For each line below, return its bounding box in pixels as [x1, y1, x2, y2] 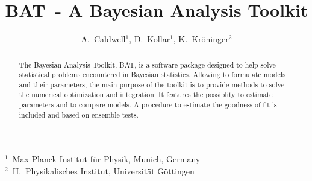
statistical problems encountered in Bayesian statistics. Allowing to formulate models [19, 69, 285, 80]
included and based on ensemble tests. [19, 109, 139, 119]
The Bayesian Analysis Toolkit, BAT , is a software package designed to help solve [19, 59, 276, 69]
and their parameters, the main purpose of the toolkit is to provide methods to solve [19, 79, 284, 89]
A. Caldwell [81, 33, 126, 45]
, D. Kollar [129, 33, 170, 45]
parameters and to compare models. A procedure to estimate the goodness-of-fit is [19, 100, 277, 110]
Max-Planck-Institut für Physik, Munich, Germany [12, 153, 201, 165]
